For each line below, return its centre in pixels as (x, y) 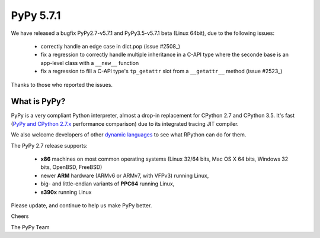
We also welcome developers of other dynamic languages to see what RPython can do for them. (129, 135)
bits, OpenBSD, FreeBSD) (71, 167)
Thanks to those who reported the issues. (62, 84)
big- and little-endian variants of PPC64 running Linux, (108, 184)
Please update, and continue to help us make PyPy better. (81, 205)
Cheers (20, 216)
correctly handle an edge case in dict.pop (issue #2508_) (111, 46)
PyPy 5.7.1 (36, 15)
